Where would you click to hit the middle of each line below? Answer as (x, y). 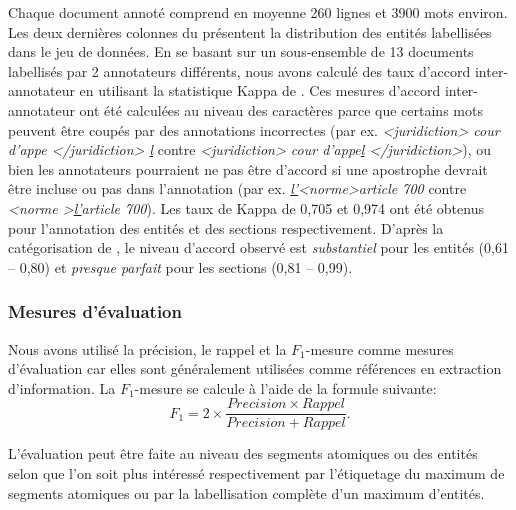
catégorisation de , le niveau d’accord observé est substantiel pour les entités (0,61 (258, 247)
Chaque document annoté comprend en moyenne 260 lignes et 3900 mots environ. (258, 12)
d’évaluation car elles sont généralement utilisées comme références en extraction (255, 368)
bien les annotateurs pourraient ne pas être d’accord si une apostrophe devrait (248, 168)
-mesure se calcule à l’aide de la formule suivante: (285, 387)
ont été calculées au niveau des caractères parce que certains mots (281, 109)
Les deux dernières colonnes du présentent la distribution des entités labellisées (250, 31)
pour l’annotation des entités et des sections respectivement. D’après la (226, 227)
